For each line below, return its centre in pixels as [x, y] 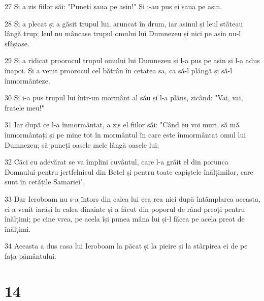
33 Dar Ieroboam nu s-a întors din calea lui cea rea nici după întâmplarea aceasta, [133, 198]
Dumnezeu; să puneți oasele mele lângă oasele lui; [82, 144]
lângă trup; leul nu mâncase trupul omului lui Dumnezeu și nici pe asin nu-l [123, 33]
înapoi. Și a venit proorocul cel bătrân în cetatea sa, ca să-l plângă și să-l [119, 70]
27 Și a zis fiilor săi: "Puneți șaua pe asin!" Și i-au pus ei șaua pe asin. [113, 6]
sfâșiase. [17, 43]
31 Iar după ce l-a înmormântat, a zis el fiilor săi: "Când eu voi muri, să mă [122, 125]
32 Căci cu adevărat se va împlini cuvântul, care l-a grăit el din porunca [117, 162]
